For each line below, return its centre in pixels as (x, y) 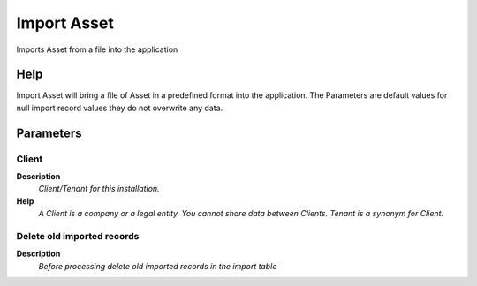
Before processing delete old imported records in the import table (158, 266)
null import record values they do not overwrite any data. (120, 108)
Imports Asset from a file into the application (97, 49)
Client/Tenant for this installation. (99, 189)
